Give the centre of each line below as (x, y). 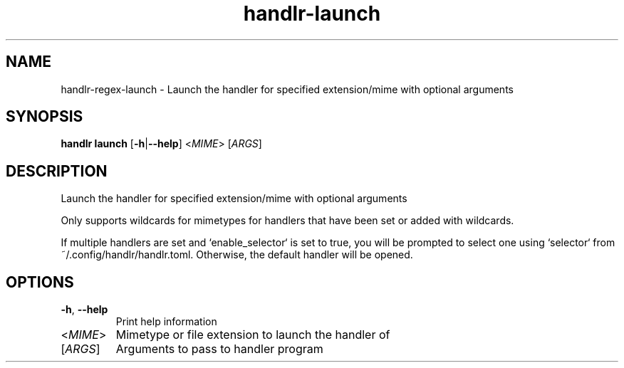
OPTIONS (40, 282)
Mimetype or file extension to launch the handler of (253, 335)
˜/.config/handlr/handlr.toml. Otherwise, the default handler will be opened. (237, 255)
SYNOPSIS (45, 117)
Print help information (166, 322)
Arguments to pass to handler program (219, 349)
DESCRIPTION (57, 171)
